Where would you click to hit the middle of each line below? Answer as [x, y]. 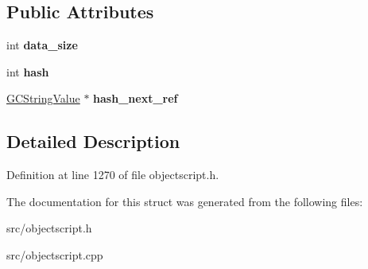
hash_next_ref [136, 98]
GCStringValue [43, 98]
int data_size [42, 45]
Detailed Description [93, 141]
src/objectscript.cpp [55, 254]
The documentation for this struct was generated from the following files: [185, 201]
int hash [28, 71]
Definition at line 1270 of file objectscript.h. [113, 175]
